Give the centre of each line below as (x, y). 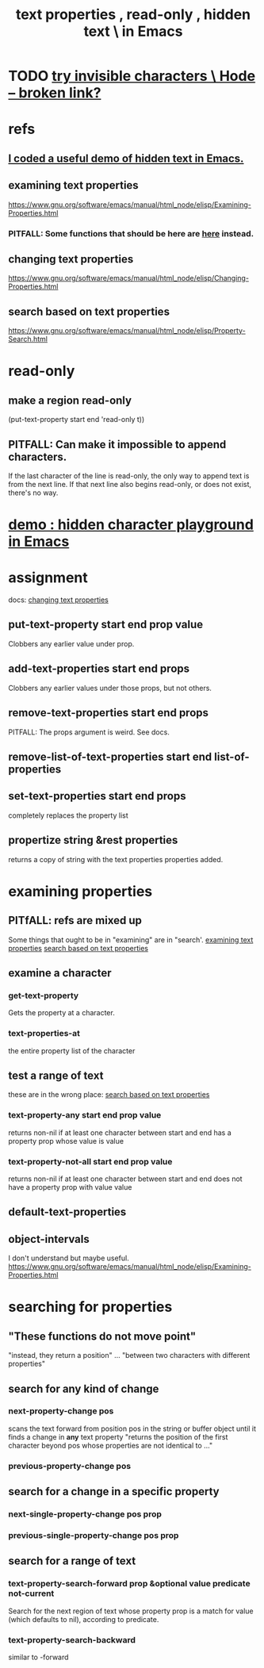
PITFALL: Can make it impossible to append (117, 445)
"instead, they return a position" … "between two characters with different (129, 1355)
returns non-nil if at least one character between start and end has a (120, 1133)
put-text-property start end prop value (106, 625)
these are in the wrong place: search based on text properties (109, 1095)
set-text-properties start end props (97, 796)
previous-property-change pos (70, 1466)
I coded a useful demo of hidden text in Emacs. (126, 158)
